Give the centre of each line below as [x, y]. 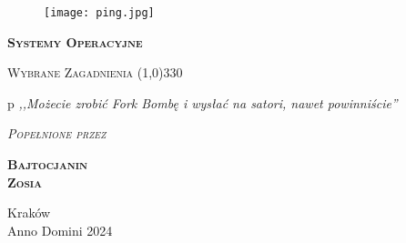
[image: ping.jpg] [99, 13]
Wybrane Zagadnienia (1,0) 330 [95, 72]
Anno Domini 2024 [60, 230]
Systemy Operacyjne [75, 41]
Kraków [29, 213]
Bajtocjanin [48, 164]
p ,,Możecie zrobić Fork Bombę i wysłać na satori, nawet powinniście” [203, 102]
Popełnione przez [57, 133]
